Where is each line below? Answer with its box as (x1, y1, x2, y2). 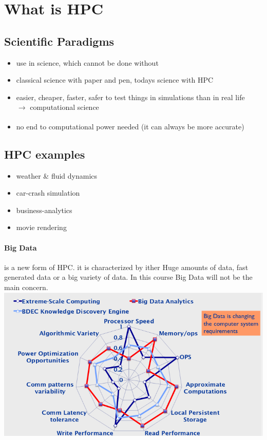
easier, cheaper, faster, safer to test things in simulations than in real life (16, 91, 245, 102)
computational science (30, 102, 99, 112)
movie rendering (16, 222, 67, 233)
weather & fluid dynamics (16, 170, 98, 181)
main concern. (4, 281, 48, 292)
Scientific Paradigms (4, 33, 115, 49)
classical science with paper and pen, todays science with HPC (16, 74, 214, 85)
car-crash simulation (16, 187, 80, 198)
